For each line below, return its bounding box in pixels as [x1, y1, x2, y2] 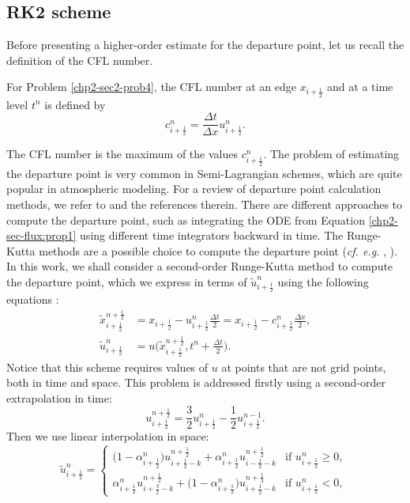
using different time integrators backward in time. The [80, 227, 344, 244]
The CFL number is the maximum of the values [6, 146, 238, 162]
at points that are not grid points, [221, 358, 386, 375]
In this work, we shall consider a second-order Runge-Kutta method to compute [6, 258, 393, 274]
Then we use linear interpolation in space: [6, 428, 209, 444]
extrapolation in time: [6, 389, 112, 406]
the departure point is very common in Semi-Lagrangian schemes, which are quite [6, 165, 402, 181]
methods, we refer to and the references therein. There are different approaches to [6, 196, 403, 213]
